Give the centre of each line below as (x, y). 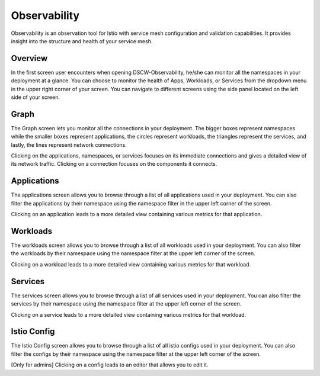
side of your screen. (36, 97)
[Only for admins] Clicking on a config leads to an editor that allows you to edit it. (110, 365)
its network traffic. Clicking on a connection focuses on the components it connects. (114, 164)
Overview (29, 58)
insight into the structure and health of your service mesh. (82, 41)
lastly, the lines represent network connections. (69, 144)
